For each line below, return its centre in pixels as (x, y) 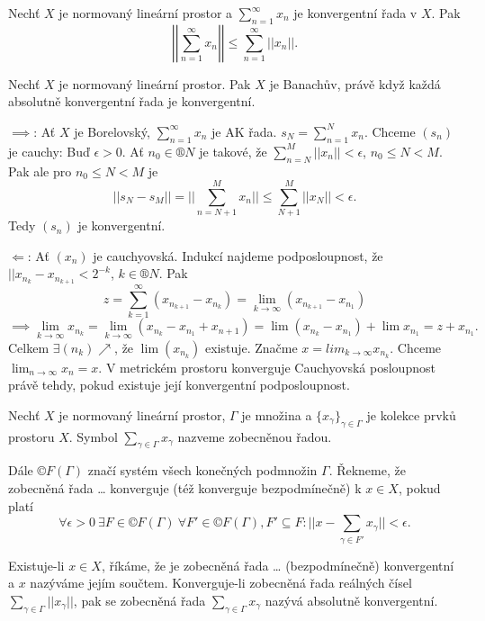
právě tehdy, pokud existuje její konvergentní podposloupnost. (179, 385)
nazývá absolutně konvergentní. (351, 600)
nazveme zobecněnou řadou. (255, 436)
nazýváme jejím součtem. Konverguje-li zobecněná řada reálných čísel (221, 583)
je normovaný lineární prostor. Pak (155, 83)
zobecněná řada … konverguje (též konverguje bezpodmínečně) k (185, 488)
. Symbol (93, 436)
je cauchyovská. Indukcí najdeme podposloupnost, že (238, 255)
